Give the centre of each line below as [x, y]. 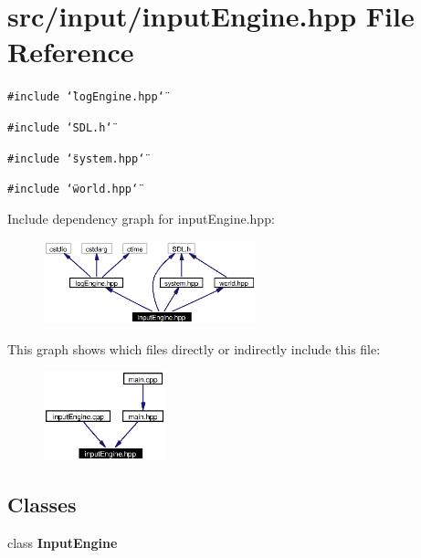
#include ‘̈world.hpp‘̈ [73, 190]
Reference [71, 52]
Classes [42, 504]
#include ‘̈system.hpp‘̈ [76, 158]
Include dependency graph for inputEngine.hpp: [141, 218]
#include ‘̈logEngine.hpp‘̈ [86, 97]
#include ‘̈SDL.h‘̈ [60, 127]
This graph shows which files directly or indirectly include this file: [194, 348]
